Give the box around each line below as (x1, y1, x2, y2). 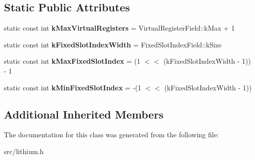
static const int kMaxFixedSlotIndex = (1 (4, 56, 141, 66)
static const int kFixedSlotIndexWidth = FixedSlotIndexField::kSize (4, 39, 222, 49)
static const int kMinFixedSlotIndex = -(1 (4, 82, 141, 92)
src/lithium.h (4, 146, 44, 156)
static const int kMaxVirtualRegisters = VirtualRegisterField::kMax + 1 (4, 23, 235, 33)
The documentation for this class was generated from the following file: (4, 129, 219, 140)
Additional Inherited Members (4, 106, 164, 121)
